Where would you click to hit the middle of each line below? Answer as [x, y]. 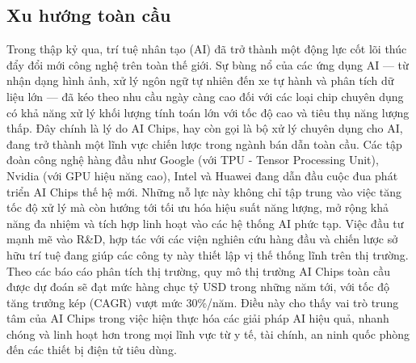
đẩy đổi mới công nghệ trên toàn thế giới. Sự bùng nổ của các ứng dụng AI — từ [208, 64]
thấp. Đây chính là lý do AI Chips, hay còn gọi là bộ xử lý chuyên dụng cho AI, [205, 128]
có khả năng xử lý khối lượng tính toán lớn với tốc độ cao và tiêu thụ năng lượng [208, 112]
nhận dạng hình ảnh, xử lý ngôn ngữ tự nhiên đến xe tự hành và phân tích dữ [200, 80]
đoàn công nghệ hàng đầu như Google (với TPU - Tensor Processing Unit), [193, 160]
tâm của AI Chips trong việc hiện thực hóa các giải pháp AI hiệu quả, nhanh [198, 318]
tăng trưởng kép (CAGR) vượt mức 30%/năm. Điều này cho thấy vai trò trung [203, 302]
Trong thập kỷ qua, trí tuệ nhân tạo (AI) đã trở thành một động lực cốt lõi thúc [207, 49]
